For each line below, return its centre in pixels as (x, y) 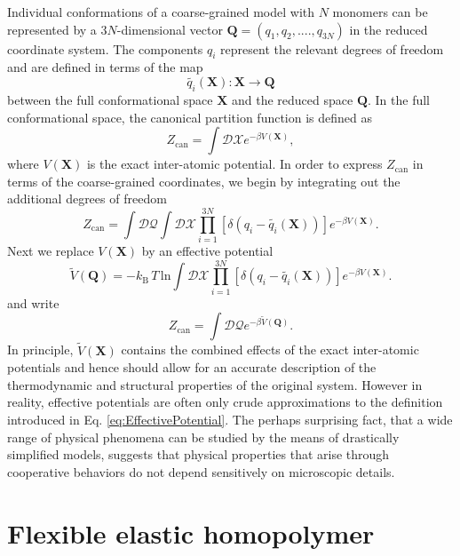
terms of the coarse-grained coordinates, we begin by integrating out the (204, 181)
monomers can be (380, 12)
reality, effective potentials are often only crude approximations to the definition (225, 402)
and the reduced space (293, 99)
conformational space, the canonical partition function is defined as (190, 117)
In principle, (40, 349)
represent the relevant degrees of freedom (332, 48)
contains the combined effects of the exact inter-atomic (270, 349)
